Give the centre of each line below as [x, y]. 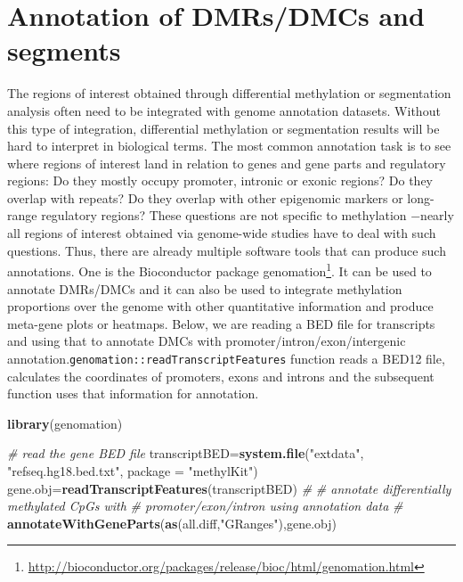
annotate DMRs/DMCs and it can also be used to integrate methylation [205, 288]
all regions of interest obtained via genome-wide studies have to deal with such [222, 233]
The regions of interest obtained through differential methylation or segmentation [229, 93]
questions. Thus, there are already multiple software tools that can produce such [227, 250]
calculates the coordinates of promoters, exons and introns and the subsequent [221, 376]
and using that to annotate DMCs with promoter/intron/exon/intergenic [207, 341]
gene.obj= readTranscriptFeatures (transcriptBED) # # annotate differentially [229, 488]
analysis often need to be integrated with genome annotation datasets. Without [224, 110]
